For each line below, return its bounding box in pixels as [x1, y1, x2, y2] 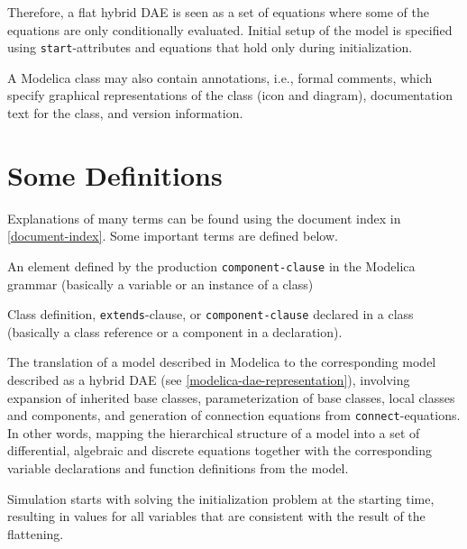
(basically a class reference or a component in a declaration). [7, 322, 343, 341]
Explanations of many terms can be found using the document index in [7, 208, 401, 227]
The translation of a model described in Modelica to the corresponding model [7, 352, 436, 371]
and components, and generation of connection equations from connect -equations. [7, 406, 461, 425]
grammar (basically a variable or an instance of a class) [7, 274, 314, 293]
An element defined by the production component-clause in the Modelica [7, 256, 416, 275]
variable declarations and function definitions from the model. [7, 459, 349, 478]
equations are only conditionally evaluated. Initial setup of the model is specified [7, 20, 453, 39]
